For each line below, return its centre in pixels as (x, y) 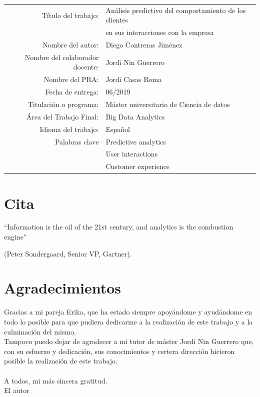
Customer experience (138, 166)
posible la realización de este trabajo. (61, 361)
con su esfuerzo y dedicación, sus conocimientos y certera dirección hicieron (119, 351)
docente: (86, 67)
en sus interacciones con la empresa (160, 32)
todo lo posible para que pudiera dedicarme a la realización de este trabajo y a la (128, 321)
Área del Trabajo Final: (62, 116)
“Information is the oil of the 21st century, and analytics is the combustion (119, 227)
